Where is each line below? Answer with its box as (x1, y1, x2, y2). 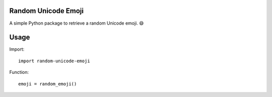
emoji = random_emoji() (18, 81, 77, 86)
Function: (9, 69, 29, 75)
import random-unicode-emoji (18, 58, 90, 64)
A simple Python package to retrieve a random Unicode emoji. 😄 (9, 20, 144, 26)
